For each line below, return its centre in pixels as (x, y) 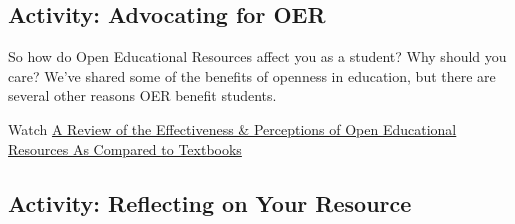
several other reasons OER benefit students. (142, 95)
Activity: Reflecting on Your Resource (210, 202)
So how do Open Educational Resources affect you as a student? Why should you (257, 56)
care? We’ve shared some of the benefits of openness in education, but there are (252, 75)
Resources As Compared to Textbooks (125, 148)
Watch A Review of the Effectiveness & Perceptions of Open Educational (232, 128)
